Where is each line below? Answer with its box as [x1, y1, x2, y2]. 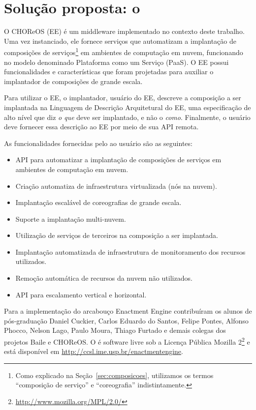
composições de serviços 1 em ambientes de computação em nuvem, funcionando [4, 46, 243, 57]
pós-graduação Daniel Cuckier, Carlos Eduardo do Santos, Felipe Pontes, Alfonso [4, 315, 249, 325]
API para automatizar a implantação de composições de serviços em [15, 154, 222, 165]
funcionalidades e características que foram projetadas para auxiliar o [4, 66, 214, 77]
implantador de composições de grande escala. [4, 76, 143, 86]
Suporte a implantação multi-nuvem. [15, 213, 126, 224]
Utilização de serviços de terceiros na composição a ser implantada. [15, 230, 218, 240]
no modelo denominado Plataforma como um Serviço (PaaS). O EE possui [4, 57, 229, 67]
